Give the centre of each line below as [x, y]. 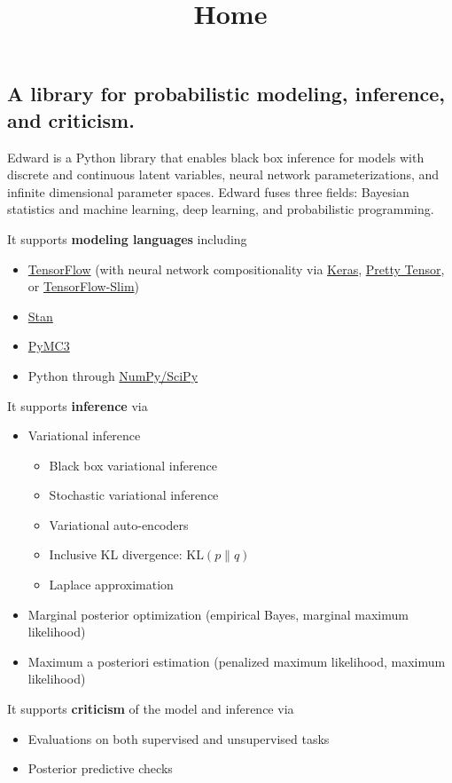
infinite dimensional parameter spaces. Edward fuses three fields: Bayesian [208, 191]
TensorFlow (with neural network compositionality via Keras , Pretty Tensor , [236, 269]
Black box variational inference [133, 465]
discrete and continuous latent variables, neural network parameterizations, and [223, 174]
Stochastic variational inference [134, 495]
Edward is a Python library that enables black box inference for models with [216, 157]
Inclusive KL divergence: [116, 554]
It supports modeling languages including [127, 238]
